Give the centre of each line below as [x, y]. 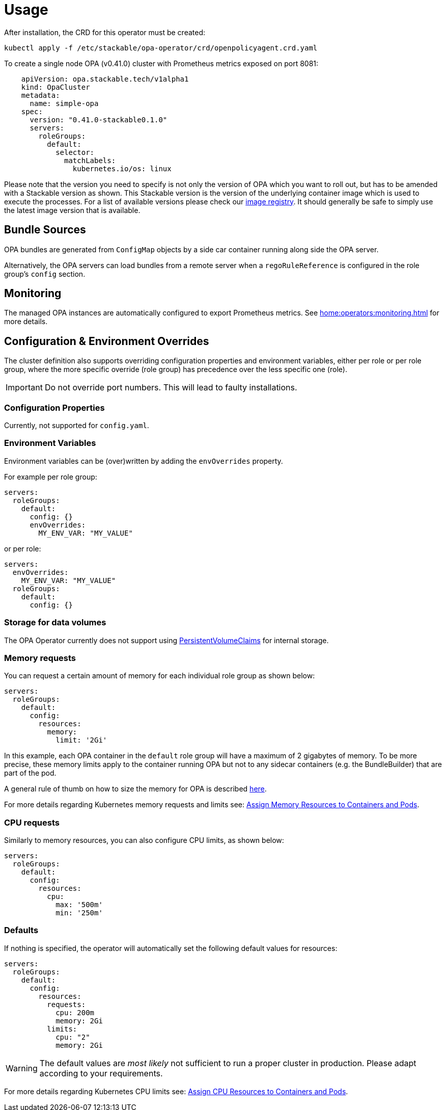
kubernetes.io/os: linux [122, 168]
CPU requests [32, 822]
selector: [75, 152]
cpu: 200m [75, 1012]
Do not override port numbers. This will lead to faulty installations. [171, 388]
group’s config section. [45, 274]
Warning [22, 1068]
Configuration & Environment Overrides [107, 341]
